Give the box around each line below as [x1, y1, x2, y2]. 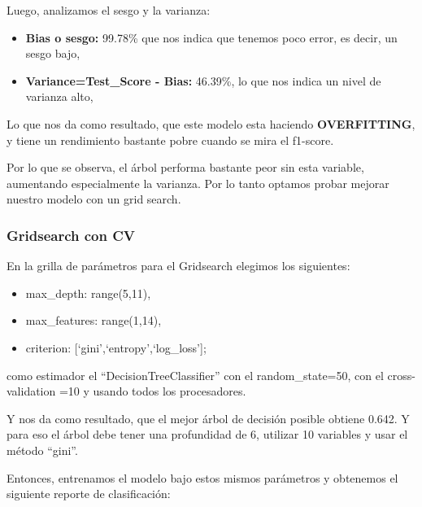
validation [7, 382, 56, 400]
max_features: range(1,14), [25, 312, 162, 329]
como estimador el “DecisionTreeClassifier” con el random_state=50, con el [7, 366, 384, 383]
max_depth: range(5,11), [25, 284, 151, 301]
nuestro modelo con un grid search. [7, 190, 181, 208]
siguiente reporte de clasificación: [7, 485, 171, 502]
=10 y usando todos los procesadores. [59, 382, 246, 400]
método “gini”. [7, 441, 78, 458]
